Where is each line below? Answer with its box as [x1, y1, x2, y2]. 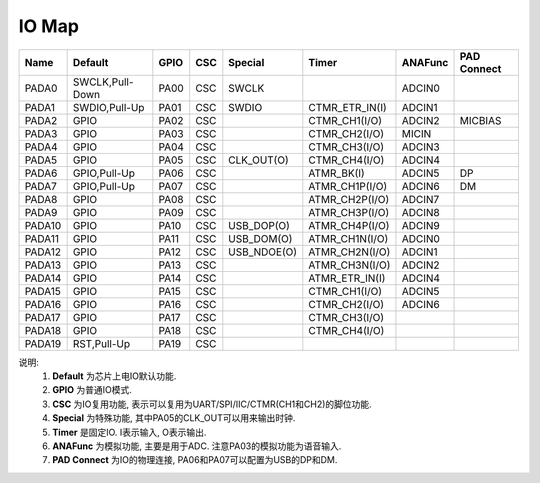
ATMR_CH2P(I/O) [308, 192, 390, 206]
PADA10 [24, 218, 62, 232]
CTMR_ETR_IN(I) [308, 100, 387, 114]
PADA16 [24, 297, 62, 311]
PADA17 [24, 310, 61, 324]
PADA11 [24, 231, 60, 245]
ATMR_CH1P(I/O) [308, 179, 388, 193]
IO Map [18, 15, 80, 37]
